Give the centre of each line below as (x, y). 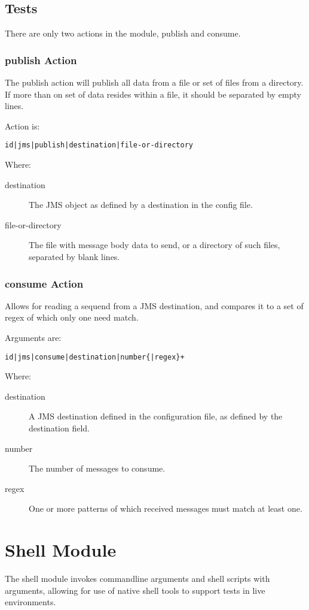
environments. (30, 602)
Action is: (22, 126)
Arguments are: (33, 338)
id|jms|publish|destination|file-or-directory (99, 145)
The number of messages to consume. (97, 468)
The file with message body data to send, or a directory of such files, (154, 245)
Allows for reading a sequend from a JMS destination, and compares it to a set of (154, 305)
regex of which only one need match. (72, 317)
